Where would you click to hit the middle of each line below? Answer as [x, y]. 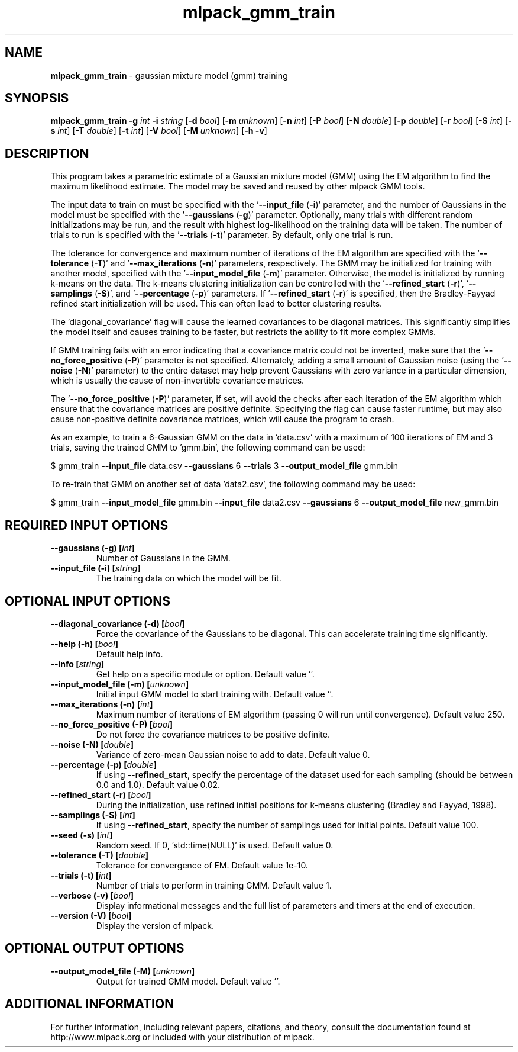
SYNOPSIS [37, 98]
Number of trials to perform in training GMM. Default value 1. [214, 885]
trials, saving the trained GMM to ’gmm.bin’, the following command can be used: [208, 448]
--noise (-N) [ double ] [92, 744]
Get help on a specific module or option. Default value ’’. [205, 674]
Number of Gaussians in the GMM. [163, 558]
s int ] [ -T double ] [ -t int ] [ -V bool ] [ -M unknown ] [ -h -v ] [159, 131]
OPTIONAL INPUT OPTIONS [88, 601]
